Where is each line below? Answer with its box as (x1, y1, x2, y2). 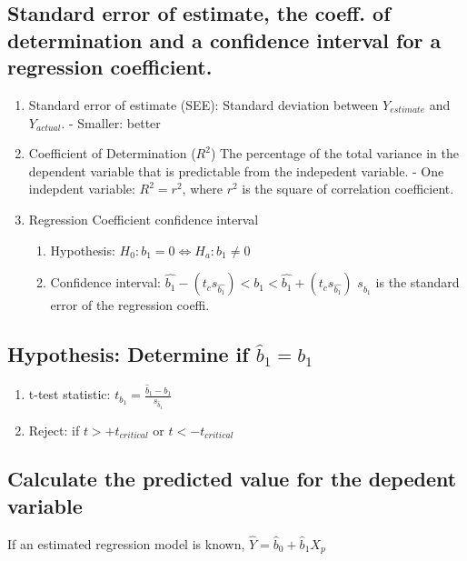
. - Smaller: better (61, 113, 161, 132)
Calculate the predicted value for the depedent (7, 465, 457, 493)
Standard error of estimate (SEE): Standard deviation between (28, 95, 379, 114)
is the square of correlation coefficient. (242, 179, 454, 198)
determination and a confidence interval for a (7, 25, 442, 54)
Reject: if (28, 420, 80, 439)
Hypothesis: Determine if (7, 340, 249, 368)
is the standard (375, 273, 460, 292)
